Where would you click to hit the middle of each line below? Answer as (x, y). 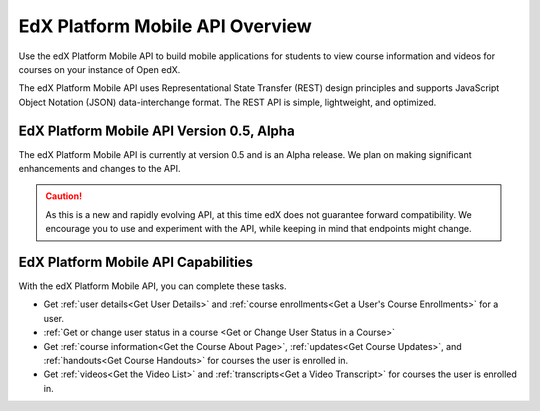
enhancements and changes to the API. (99, 169)
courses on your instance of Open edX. (99, 69)
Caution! (64, 196)
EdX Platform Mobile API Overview (165, 26)
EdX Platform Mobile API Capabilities (136, 262)
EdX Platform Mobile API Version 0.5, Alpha (156, 130)
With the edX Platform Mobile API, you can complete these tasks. (152, 286)
